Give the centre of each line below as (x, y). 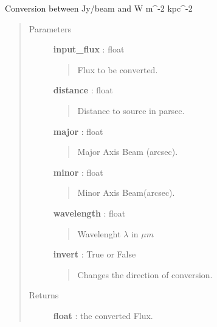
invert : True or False (95, 254)
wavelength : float (89, 213)
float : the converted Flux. (103, 315)
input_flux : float (89, 49)
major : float (78, 131)
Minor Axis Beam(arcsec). (126, 192)
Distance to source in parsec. (131, 110)
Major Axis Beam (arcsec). (128, 152)
